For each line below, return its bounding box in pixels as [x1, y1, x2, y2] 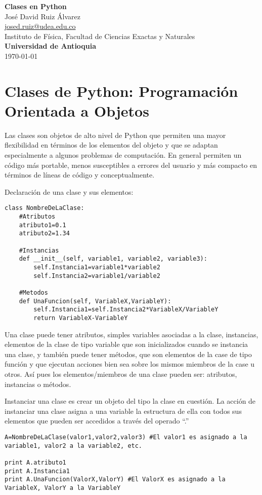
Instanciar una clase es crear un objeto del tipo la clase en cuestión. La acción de [5, 396, 256, 406]
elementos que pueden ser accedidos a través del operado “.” [5, 415, 189, 426]
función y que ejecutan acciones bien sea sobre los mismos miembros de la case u [5, 359, 255, 369]
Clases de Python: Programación [5, 80, 238, 101]
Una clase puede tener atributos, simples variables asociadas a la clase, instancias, [5, 329, 258, 339]
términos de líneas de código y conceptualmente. [5, 169, 155, 180]
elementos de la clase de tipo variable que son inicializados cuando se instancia [5, 339, 248, 349]
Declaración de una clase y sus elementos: [5, 186, 134, 197]
